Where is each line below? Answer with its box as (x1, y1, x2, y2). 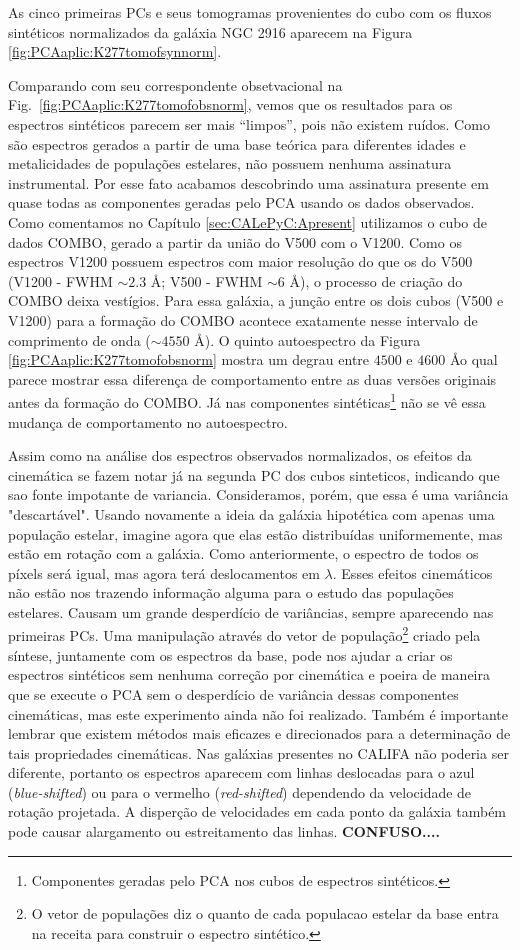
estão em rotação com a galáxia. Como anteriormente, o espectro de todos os (8, 543, 479, 564)
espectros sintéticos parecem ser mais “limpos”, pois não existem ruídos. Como (8, 113, 490, 134)
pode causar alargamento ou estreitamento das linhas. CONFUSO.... (8, 821, 440, 842)
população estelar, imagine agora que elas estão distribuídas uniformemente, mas (8, 523, 503, 544)
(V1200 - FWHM (8, 270, 113, 291)
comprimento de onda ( (8, 329, 151, 350)
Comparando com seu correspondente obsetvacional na (8, 74, 343, 95)
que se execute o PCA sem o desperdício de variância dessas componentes (8, 683, 459, 704)
